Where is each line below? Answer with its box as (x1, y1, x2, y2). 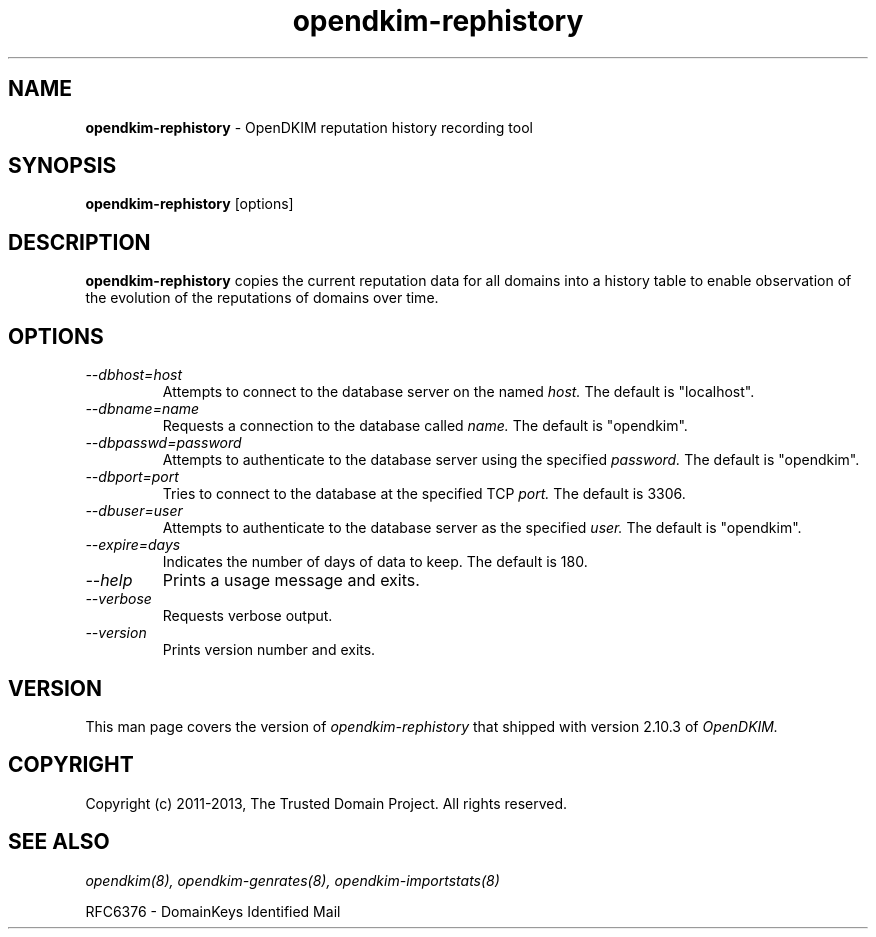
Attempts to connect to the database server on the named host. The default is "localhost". (162, 383, 755, 401)
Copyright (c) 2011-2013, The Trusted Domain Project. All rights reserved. (85, 794, 568, 812)
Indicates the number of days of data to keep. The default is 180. (162, 553, 588, 571)
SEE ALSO (8, 829, 110, 855)
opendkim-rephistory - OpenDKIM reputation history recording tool (85, 118, 533, 136)
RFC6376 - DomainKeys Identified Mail (85, 902, 341, 920)
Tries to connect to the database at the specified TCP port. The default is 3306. (162, 485, 686, 503)
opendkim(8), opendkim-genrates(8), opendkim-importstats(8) (85, 871, 500, 889)
